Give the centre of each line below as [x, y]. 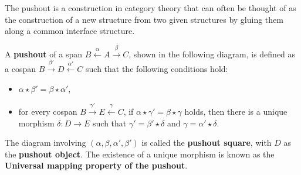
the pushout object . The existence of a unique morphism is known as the [140, 154]
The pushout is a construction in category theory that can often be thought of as [150, 8]
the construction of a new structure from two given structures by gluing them [144, 19]
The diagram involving [45, 143]
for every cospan [48, 111]
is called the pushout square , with [207, 143]
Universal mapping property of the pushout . [96, 165]
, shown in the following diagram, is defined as [212, 54]
